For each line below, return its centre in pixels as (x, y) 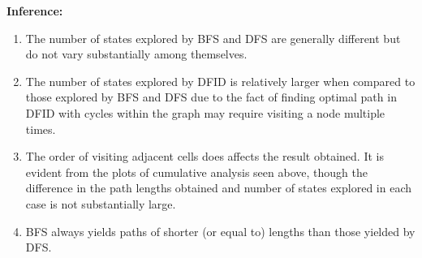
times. (41, 129)
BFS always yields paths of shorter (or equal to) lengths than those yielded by (220, 231)
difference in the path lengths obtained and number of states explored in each (218, 188)
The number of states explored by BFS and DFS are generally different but (213, 38)
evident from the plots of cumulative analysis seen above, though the (196, 172)
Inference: (35, 11)
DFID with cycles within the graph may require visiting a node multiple (205, 112)
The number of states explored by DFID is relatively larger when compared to (220, 81)
